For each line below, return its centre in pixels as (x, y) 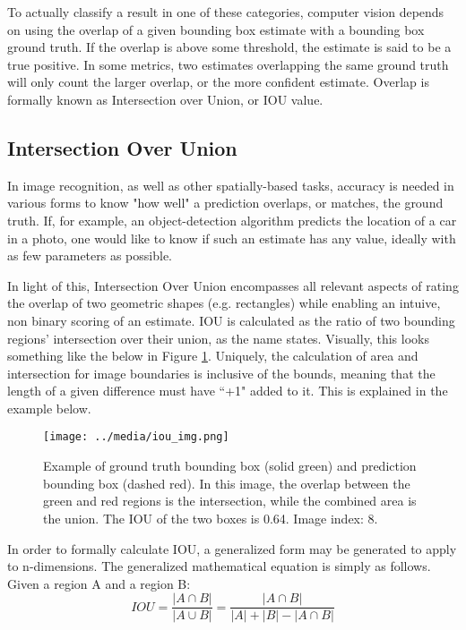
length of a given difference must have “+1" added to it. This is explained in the (228, 391)
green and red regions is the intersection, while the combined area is (230, 501)
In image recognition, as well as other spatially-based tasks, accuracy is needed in (231, 185)
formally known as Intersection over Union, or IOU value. (165, 99)
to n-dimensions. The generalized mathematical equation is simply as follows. (219, 566)
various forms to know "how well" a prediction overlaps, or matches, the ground (225, 203)
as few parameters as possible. (90, 255)
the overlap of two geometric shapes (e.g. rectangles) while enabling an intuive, (224, 303)
